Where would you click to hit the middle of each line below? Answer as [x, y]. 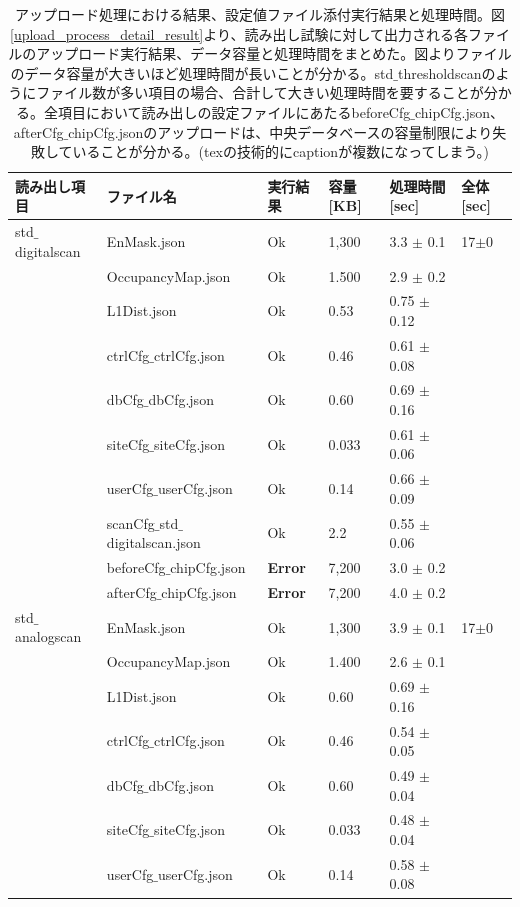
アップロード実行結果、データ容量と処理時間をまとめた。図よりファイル [274, 53]
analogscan [48, 636]
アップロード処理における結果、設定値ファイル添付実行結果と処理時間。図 [260, 14]
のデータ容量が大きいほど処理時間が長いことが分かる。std [202, 72]
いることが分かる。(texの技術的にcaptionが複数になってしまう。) [281, 151]
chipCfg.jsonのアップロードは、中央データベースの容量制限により [280, 131]
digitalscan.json [153, 542]
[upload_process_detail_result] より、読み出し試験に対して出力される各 [239, 33]
